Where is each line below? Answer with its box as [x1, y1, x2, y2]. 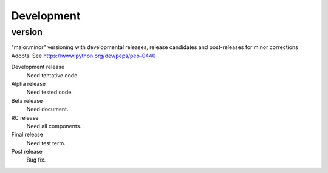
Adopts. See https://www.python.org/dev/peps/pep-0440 [11, 52, 156, 59]
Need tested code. [26, 88, 73, 96]
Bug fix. [26, 156, 46, 163]
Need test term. [26, 139, 66, 146]
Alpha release [11, 80, 46, 87]
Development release [11, 64, 65, 71]
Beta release [11, 97, 43, 104]
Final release [11, 131, 44, 139]
